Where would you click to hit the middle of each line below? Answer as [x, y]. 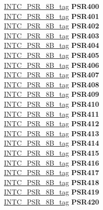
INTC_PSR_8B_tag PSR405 [52, 55]
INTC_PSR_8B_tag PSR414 [52, 143]
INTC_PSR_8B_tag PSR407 [52, 75]
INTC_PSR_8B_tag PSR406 [52, 65]
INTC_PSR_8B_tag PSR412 [52, 123]
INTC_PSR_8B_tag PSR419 [52, 192]
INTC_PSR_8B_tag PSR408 [52, 84]
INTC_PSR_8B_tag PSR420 [52, 201]
